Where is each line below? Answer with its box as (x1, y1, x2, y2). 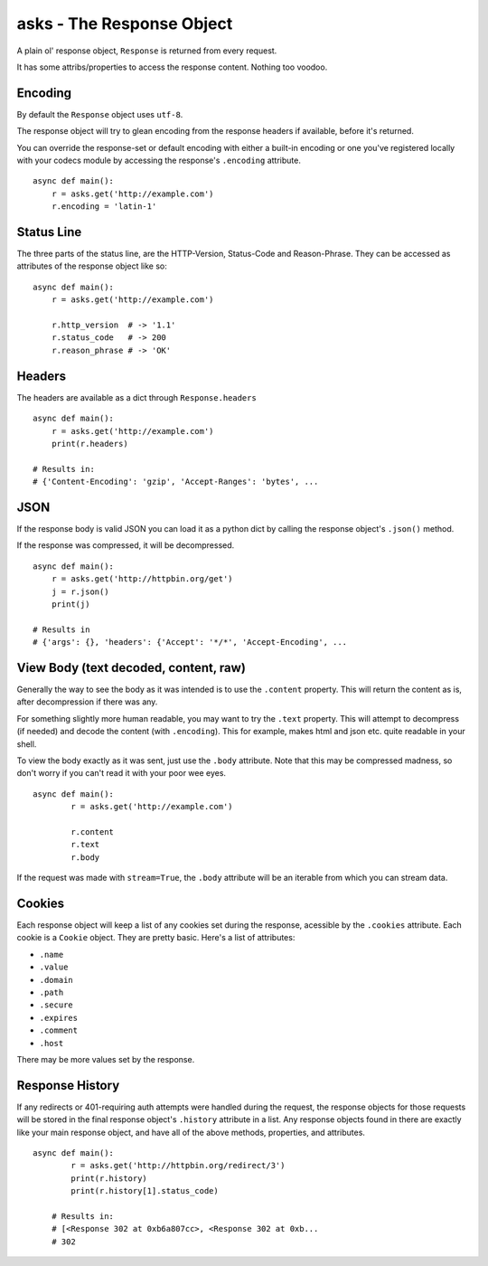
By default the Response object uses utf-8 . (16, 109, 183, 119)
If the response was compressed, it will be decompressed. (16, 540, 235, 551)
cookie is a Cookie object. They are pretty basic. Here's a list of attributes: (16, 932, 296, 943)
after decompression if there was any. (16, 696, 158, 707)
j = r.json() (51, 586, 109, 597)
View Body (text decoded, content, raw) (16, 660, 246, 676)
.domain (39, 975, 74, 985)
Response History (16, 1077, 120, 1093)
